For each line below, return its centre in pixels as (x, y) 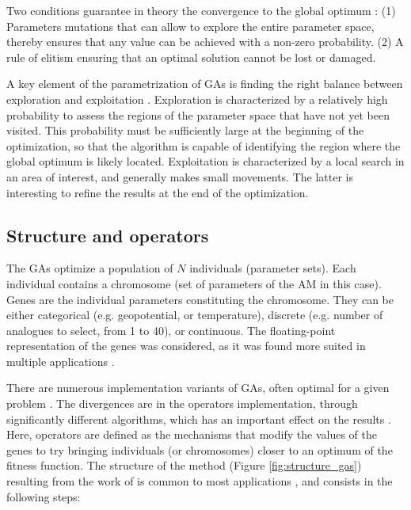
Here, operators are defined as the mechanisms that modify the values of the (192, 434)
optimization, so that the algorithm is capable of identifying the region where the (204, 145)
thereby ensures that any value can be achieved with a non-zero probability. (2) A (205, 42)
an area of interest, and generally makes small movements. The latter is (180, 176)
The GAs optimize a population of (90, 268)
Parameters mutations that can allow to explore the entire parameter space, (190, 26)
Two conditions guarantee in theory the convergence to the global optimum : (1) (201, 10)
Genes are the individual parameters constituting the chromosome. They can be (200, 299)
